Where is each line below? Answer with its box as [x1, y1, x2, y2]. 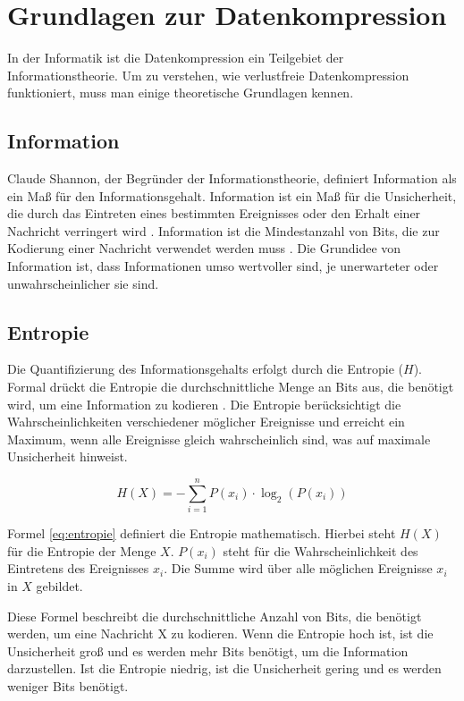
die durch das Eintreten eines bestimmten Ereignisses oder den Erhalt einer [7, 204, 421, 223]
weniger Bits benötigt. [7, 676, 129, 695]
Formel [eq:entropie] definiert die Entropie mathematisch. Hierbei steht [7, 524, 396, 543]
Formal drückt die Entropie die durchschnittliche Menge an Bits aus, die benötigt [7, 377, 454, 396]
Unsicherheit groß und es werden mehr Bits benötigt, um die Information [7, 641, 409, 660]
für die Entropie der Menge [7, 541, 156, 560]
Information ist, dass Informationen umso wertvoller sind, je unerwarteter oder [7, 257, 439, 275]
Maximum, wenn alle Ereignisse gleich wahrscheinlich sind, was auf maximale [7, 429, 431, 448]
